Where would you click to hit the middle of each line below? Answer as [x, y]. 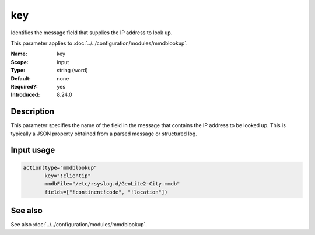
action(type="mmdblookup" [60, 167]
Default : [21, 78]
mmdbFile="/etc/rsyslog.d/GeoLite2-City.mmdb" [112, 184]
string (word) [72, 71]
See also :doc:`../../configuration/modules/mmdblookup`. [79, 225]
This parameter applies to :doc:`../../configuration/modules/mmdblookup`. [99, 43]
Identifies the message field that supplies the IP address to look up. [92, 33]
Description [33, 112]
